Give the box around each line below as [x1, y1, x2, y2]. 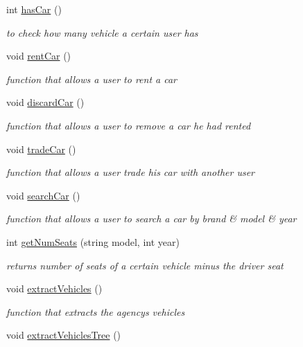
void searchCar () [6, 188, 80, 202]
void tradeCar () [6, 141, 76, 156]
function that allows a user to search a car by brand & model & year [6, 211, 297, 226]
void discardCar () [6, 95, 85, 109]
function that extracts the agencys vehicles [6, 304, 185, 319]
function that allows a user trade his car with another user [6, 165, 255, 179]
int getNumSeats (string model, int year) [6, 234, 180, 249]
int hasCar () [6, 2, 62, 16]
